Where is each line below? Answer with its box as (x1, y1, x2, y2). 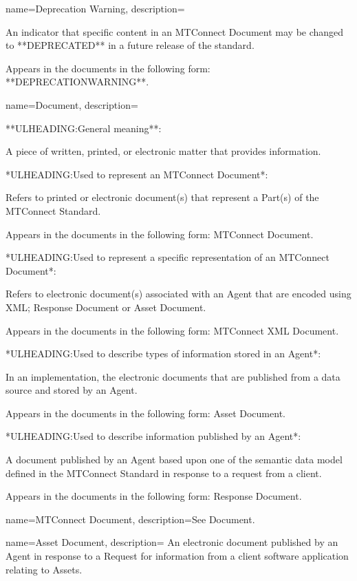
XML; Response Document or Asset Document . (6, 299, 206, 314)
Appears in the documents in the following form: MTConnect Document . (6, 226, 314, 241)
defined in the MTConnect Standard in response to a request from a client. (6, 465, 322, 480)
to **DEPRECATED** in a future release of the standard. (6, 38, 255, 52)
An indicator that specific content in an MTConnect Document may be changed (6, 24, 344, 39)
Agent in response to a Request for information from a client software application (6, 549, 349, 563)
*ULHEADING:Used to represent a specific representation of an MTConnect (6, 250, 329, 264)
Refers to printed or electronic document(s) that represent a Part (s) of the (6, 190, 319, 204)
